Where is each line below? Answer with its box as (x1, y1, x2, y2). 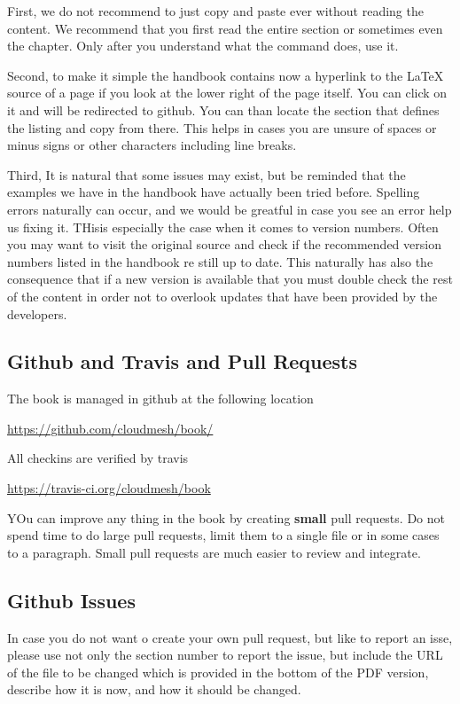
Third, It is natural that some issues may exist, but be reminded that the (7, 165, 406, 184)
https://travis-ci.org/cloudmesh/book (7, 479, 211, 497)
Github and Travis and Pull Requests (7, 348, 358, 375)
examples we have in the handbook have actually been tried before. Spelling (7, 183, 420, 201)
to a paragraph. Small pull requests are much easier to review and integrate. (7, 543, 421, 561)
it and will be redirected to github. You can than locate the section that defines (7, 100, 440, 119)
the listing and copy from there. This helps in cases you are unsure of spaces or (7, 118, 437, 137)
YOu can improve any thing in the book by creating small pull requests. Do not (7, 508, 445, 527)
